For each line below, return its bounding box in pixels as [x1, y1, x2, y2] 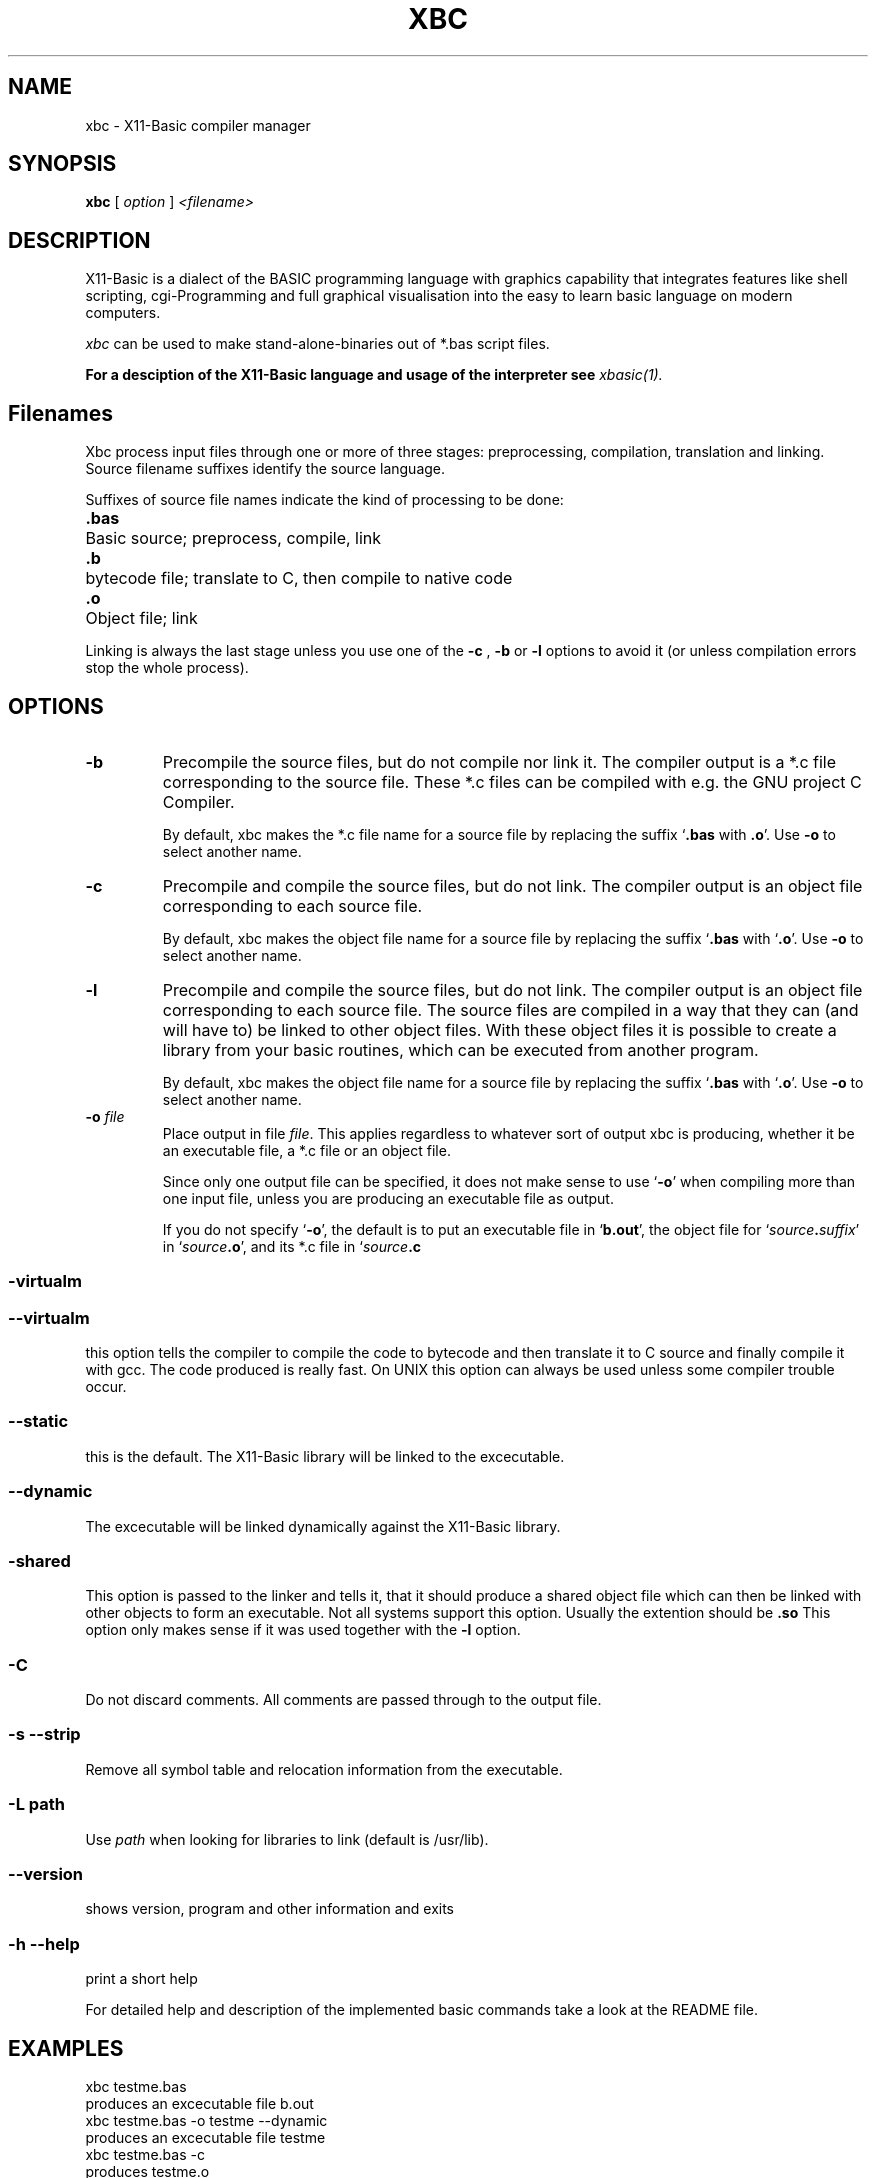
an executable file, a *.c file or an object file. [162, 1141, 451, 1159]
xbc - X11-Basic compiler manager [85, 116, 311, 134]
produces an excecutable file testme [85, 2128, 326, 2146]
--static [8, 1411, 69, 1432]
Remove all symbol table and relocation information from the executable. [85, 1760, 563, 1778]
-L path [8, 1794, 65, 1815]
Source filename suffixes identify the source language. [85, 460, 446, 478]
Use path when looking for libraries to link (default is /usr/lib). [85, 1830, 489, 1848]
